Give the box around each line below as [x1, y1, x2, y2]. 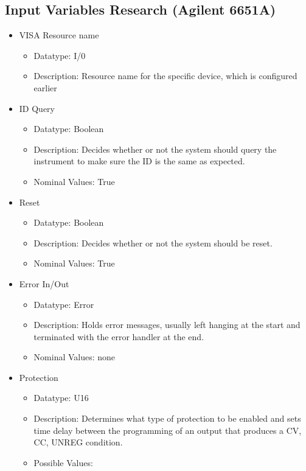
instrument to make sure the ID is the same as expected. [33, 155, 245, 167]
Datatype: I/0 [33, 49, 86, 61]
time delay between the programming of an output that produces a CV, [33, 424, 302, 436]
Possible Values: [33, 456, 93, 469]
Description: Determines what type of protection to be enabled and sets [33, 412, 301, 425]
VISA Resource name [19, 29, 99, 41]
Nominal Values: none [33, 351, 116, 363]
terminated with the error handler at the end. [33, 330, 204, 343]
